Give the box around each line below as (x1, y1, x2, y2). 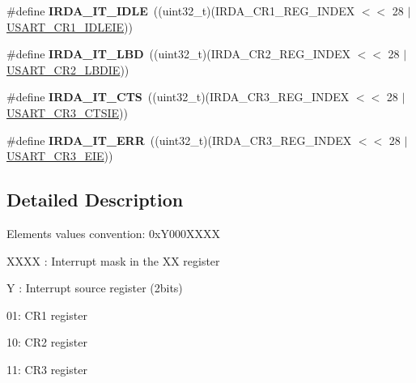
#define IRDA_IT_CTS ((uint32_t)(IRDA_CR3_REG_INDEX (6, 88, 350, 105)
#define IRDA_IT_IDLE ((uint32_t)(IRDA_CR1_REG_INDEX (6, 2, 355, 19)
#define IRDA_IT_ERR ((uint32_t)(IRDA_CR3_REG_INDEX (6, 131, 352, 148)
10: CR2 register (6, 334, 87, 351)
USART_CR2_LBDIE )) (6, 61, 129, 78)
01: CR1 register (6, 306, 87, 323)
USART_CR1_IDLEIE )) (6, 18, 133, 35)
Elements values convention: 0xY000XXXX (6, 224, 220, 241)
